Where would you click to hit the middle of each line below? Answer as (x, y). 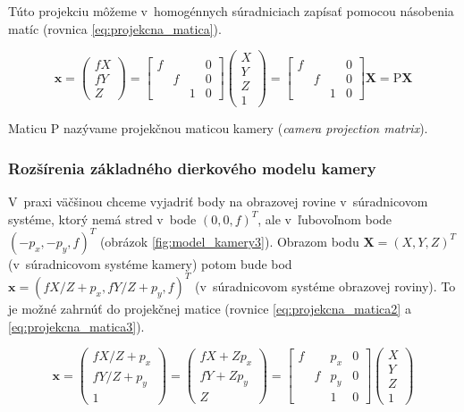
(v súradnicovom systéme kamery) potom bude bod (150, 263)
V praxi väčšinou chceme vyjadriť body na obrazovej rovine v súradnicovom (218, 202)
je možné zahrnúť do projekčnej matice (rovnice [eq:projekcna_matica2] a (210, 308)
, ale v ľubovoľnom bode (325, 219)
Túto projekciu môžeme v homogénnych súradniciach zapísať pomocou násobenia (231, 11)
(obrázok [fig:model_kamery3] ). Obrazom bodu (229, 241)
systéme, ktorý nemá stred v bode (102, 219)
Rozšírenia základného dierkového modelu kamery (192, 168)
